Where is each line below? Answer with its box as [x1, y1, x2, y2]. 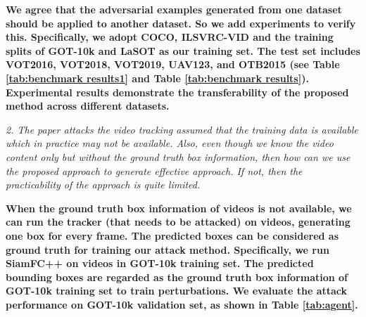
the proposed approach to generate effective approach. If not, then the [6, 163, 303, 178]
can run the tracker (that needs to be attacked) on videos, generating [6, 214, 351, 229]
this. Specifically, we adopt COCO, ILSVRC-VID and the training [6, 30, 334, 44]
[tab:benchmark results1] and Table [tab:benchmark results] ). [6, 70, 309, 85]
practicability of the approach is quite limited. [6, 177, 201, 192]
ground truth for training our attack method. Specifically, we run [6, 242, 329, 257]
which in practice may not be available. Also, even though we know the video [6, 136, 334, 150]
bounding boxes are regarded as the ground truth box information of [6, 269, 348, 284]
